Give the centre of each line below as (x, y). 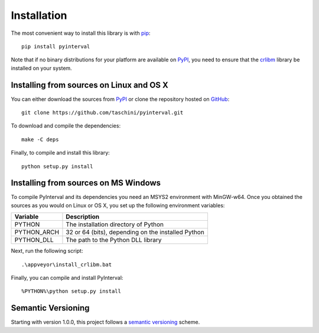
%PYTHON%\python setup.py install (71, 291)
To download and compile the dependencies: (66, 126)
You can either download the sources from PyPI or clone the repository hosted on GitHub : (120, 99)
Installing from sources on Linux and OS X (89, 85)
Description (83, 217)
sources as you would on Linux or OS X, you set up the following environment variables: (118, 205)
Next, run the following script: (47, 251)
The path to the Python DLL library (114, 240)
